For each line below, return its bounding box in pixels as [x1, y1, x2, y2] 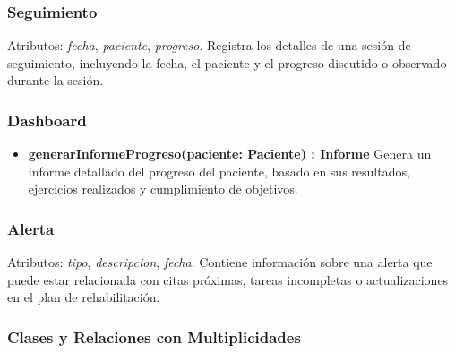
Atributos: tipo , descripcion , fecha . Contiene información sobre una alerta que [7, 253, 433, 271]
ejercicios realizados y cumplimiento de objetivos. [28, 179, 298, 198]
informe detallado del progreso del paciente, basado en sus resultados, [28, 161, 410, 180]
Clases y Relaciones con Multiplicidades [7, 325, 301, 348]
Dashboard [7, 108, 87, 131]
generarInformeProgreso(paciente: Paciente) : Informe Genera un [28, 144, 432, 163]
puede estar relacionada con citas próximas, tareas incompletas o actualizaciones [7, 270, 449, 288]
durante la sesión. [7, 71, 104, 90]
